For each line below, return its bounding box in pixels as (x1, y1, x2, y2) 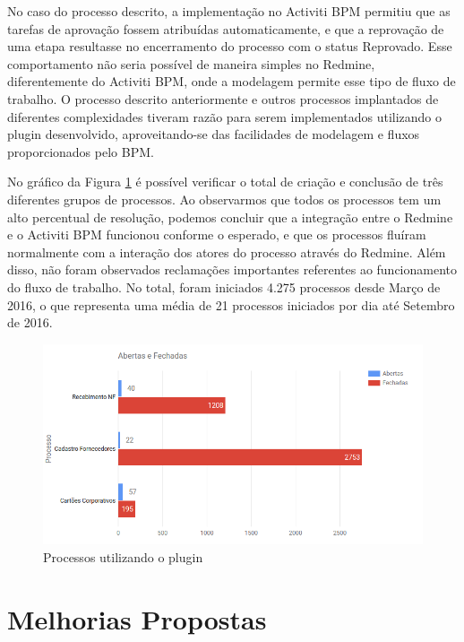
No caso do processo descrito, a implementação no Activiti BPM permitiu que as (7, 2, 451, 20)
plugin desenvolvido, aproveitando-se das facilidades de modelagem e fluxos (7, 125, 420, 143)
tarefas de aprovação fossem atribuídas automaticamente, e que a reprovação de (7, 19, 444, 38)
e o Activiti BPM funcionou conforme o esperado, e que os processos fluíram (7, 225, 426, 244)
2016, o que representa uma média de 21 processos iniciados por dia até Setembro (7, 295, 455, 314)
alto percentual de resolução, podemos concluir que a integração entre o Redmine (7, 207, 453, 226)
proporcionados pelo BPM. (7, 142, 154, 160)
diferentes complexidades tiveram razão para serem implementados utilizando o (7, 107, 443, 126)
